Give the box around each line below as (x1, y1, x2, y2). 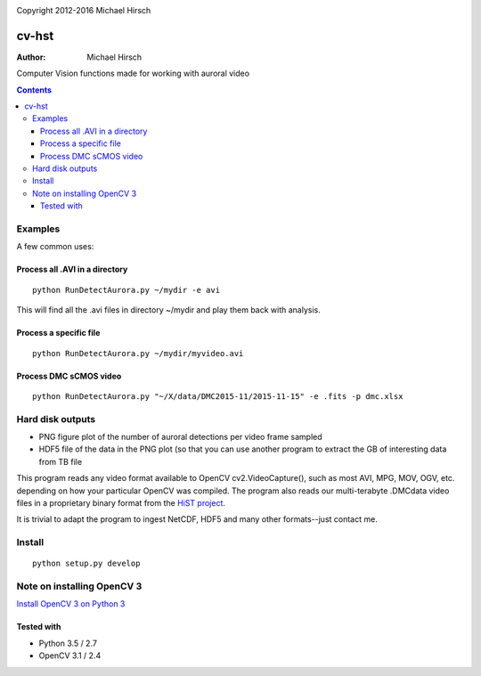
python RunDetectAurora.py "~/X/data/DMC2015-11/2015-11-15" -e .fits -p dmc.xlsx (32, 391, 404, 401)
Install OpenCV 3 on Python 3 (16, 599, 126, 609)
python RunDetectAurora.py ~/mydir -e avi (32, 285, 221, 295)
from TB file (38, 456, 83, 467)
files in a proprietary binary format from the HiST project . (16, 498, 226, 508)
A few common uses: (16, 241, 94, 252)
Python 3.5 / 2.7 (38, 638, 98, 648)
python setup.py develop (32, 558, 141, 569)
